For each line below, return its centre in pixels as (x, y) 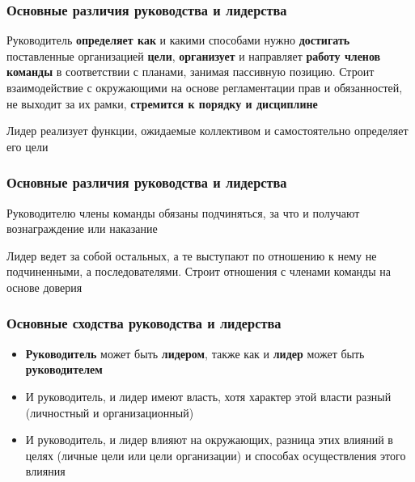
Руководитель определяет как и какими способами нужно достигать (178, 40)
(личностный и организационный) (110, 412)
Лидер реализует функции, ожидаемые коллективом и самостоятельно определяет (207, 131)
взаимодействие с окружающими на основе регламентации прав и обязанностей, (205, 87)
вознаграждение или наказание (82, 228)
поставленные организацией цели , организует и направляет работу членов (194, 55)
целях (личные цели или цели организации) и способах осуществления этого (216, 455)
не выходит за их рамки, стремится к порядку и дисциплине (162, 103)
